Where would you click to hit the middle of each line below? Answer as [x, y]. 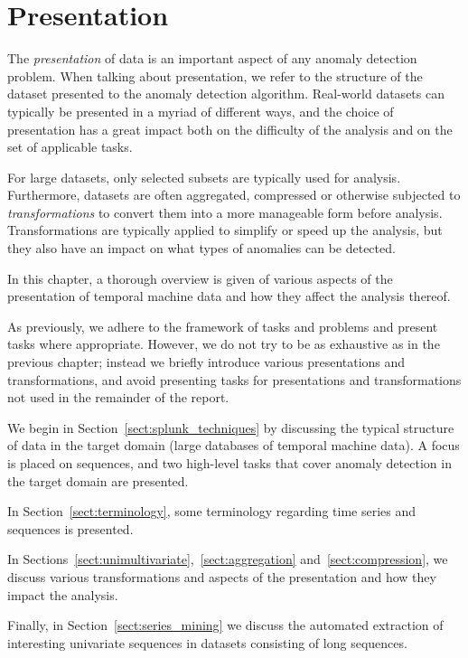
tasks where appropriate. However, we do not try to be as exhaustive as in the [224, 344]
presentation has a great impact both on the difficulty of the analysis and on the [230, 129]
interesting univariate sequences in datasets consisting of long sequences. [207, 642]
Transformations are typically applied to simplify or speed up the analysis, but [225, 230]
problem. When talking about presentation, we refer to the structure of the [215, 75]
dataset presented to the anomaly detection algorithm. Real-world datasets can [226, 94]
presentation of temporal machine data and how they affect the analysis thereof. [229, 296]
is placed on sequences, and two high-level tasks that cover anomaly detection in [229, 463]
